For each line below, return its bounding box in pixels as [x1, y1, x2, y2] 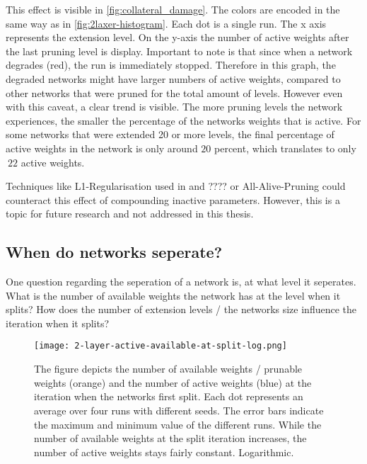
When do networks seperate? [6, 241, 223, 263]
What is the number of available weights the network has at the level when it [6, 288, 341, 302]
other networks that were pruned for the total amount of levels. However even [6, 85, 343, 100]
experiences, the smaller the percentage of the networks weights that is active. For [6, 113, 361, 128]
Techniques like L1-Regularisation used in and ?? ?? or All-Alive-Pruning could [6, 179, 346, 193]
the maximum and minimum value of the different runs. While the [34, 417, 322, 431]
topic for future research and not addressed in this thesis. [6, 206, 254, 221]
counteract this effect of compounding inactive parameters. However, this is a [6, 192, 340, 207]
